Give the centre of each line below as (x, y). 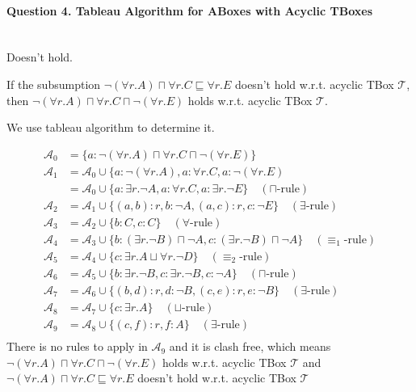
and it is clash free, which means (250, 346)
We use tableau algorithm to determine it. (111, 127)
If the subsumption (54, 84)
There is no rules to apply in (77, 346)
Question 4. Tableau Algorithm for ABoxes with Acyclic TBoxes (190, 10)
